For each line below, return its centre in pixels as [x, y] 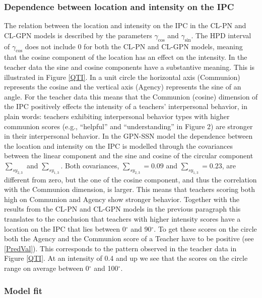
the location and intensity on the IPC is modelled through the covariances [118, 145]
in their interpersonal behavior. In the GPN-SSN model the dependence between [128, 136]
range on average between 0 [47, 268]
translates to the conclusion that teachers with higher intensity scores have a [122, 219]
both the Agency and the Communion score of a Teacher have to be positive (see [129, 238]
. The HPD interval [221, 35]
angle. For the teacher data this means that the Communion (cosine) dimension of [131, 96]
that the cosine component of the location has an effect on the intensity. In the [126, 57]
